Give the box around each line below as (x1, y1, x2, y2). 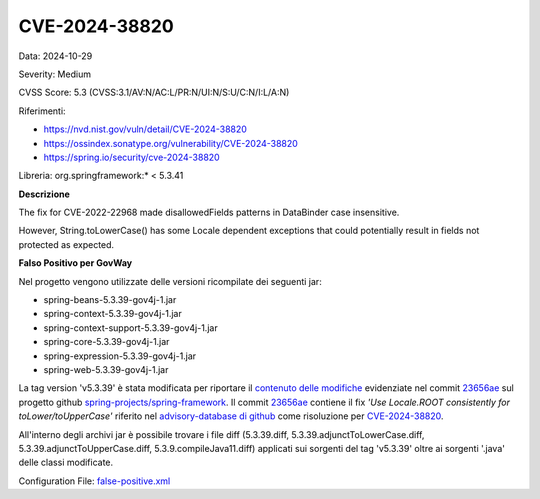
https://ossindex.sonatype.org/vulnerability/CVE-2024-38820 (43, 137, 299, 149)
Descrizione (18, 188, 70, 200)
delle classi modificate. (18, 456, 114, 469)
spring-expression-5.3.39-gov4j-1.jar (43, 350, 197, 362)
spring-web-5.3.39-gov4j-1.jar (43, 363, 169, 375)
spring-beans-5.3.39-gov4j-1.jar (43, 294, 177, 306)
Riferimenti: (18, 105, 66, 117)
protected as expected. (18, 238, 115, 250)
